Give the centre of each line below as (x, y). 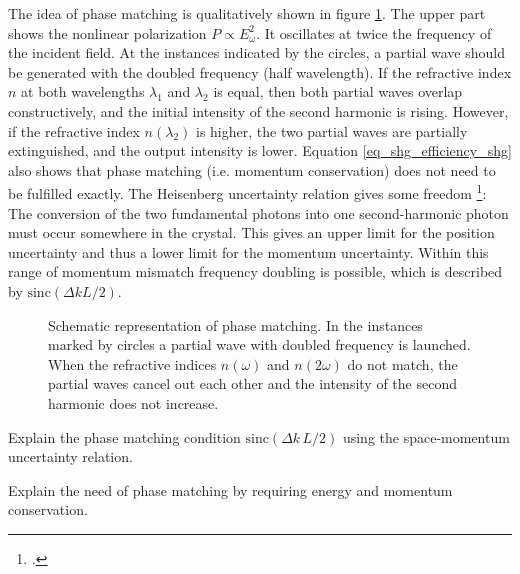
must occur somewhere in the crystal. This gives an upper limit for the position (251, 232)
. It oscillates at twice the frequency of (374, 32)
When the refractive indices (132, 363)
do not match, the (402, 363)
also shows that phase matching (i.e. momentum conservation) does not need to (252, 169)
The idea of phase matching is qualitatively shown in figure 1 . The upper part (247, 13)
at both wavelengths (83, 91)
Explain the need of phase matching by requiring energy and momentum (230, 489)
